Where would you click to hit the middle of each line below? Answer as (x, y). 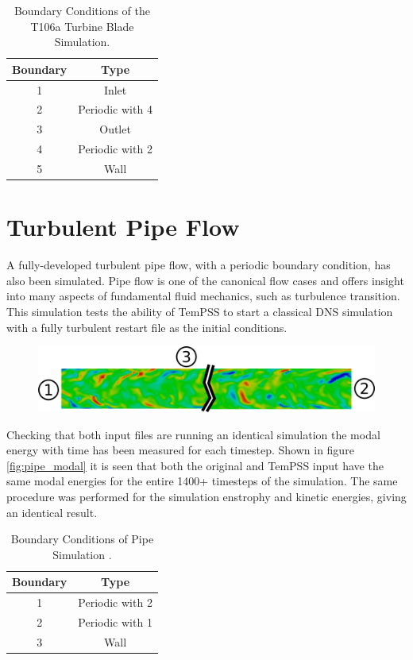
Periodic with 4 (115, 109)
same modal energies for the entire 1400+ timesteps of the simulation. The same (202, 481)
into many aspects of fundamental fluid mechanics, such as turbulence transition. (203, 296)
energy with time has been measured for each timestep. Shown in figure (180, 450)
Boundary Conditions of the (82, 10)
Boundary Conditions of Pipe (82, 539)
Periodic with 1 (115, 621)
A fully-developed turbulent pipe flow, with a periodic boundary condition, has (199, 265)
